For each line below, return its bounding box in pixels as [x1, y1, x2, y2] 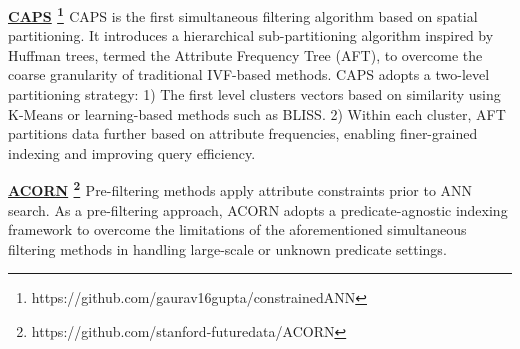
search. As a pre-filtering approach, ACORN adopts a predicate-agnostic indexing [8, 199, 508, 220]
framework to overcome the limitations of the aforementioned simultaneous [8, 219, 467, 240]
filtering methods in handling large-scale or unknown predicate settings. [8, 238, 447, 259]
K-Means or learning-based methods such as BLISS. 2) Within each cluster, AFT [8, 103, 506, 124]
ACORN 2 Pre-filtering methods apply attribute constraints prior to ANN [8, 177, 473, 201]
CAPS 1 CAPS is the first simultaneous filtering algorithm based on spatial [8, 3, 478, 26]
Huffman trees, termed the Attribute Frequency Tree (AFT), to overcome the [8, 44, 483, 65]
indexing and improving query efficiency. [8, 142, 256, 163]
